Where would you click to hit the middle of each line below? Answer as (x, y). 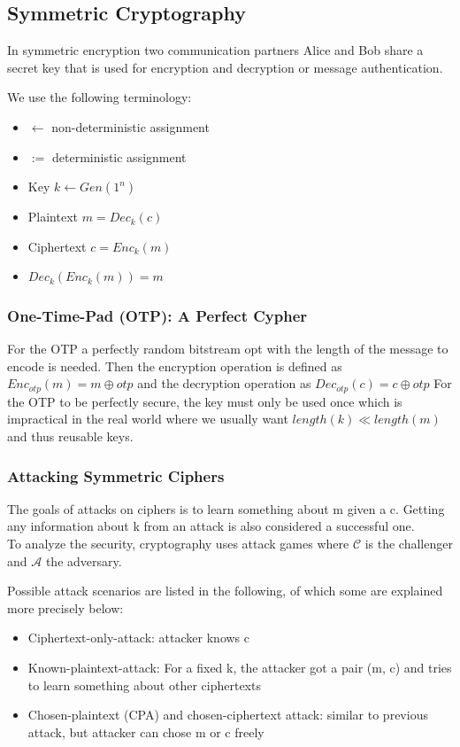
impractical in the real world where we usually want (148, 419)
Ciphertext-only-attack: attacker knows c (138, 638)
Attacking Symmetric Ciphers (116, 475)
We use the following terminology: (100, 97)
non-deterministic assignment (130, 126)
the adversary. (84, 560)
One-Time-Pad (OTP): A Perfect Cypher (157, 315)
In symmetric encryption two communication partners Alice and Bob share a (215, 50)
